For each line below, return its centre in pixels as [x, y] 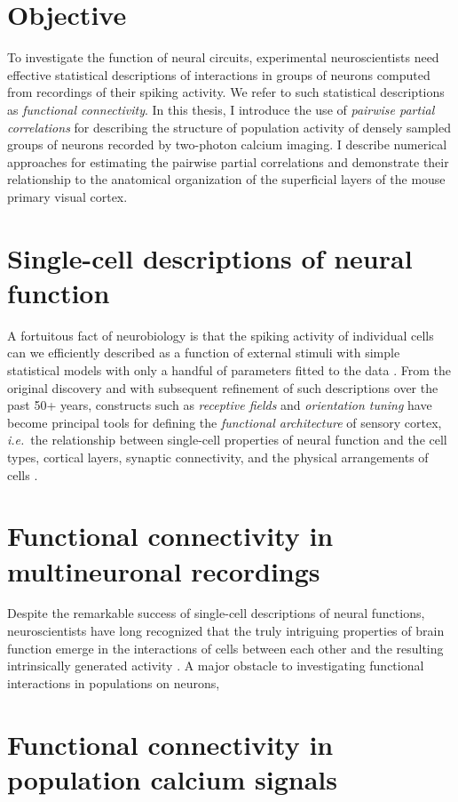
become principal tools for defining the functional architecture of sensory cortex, [225, 422]
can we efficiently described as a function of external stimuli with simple [204, 353]
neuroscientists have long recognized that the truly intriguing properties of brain [226, 631]
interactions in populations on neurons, [114, 682]
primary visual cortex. [67, 196]
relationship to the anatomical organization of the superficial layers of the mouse [226, 179]
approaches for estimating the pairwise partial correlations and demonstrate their [228, 161]
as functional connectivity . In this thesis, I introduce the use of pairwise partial [221, 109]
